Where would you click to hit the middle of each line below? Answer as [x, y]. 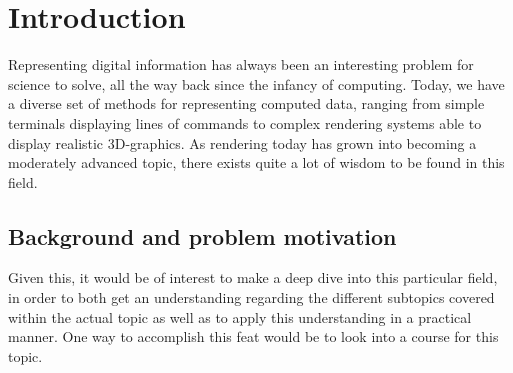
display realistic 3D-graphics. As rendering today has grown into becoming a [242, 142]
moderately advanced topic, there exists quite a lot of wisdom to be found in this [256, 162]
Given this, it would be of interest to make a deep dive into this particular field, [253, 277]
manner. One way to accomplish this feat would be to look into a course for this [253, 336]
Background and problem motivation [202, 235]
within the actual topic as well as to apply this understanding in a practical [240, 316]
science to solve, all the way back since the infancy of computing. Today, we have [256, 83]
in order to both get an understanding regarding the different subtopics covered [251, 297]
